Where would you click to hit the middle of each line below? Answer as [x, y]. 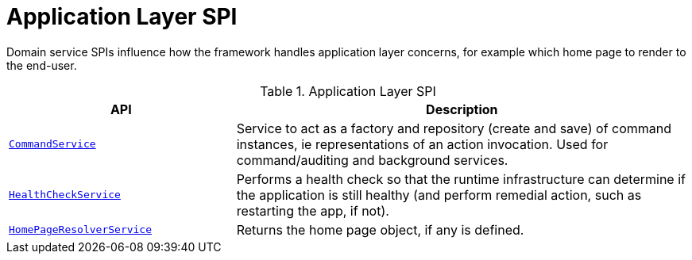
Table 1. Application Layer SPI [348, 91]
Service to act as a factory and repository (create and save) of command [454, 128]
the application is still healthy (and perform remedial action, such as [439, 195]
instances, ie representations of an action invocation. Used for [422, 144]
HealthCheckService [65, 195]
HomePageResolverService [81, 230]
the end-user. [42, 65]
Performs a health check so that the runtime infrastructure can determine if [461, 179]
